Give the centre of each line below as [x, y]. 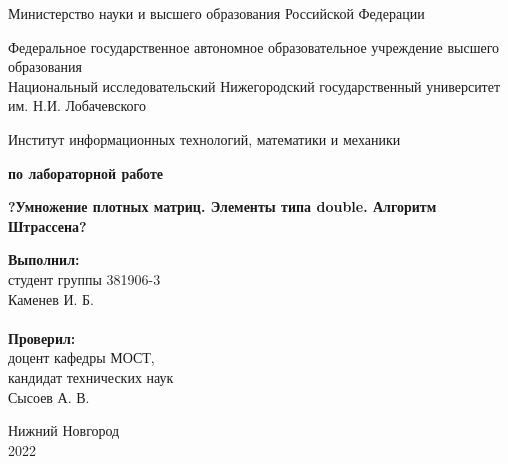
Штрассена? [47, 225]
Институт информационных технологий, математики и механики [204, 138]
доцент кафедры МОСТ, [81, 357]
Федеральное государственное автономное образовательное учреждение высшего [254, 46]
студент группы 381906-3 [84, 278]
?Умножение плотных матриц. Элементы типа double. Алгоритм [222, 206]
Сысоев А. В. [49, 396]
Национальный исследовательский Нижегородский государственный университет [254, 85]
